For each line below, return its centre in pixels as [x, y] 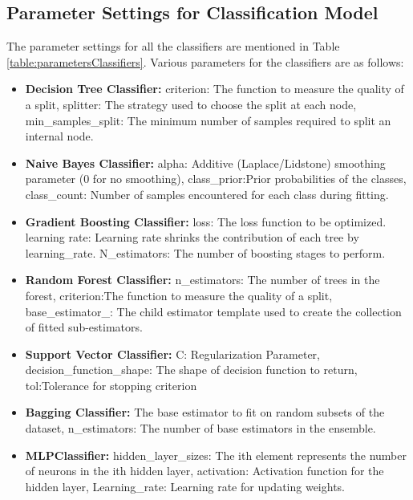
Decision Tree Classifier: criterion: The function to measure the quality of [215, 89]
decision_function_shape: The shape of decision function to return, [191, 370]
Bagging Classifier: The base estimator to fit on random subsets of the [205, 412]
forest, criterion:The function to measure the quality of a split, [179, 295]
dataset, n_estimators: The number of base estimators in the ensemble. [200, 428]
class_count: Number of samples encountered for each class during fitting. [207, 194]
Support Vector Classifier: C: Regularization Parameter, [172, 354]
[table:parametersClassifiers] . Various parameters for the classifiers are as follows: [205, 61]
